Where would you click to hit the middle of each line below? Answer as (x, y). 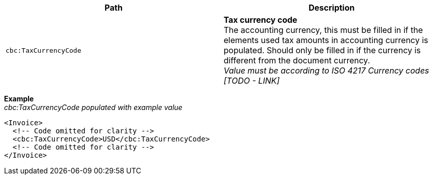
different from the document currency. (297, 60)
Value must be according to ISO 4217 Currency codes (327, 70)
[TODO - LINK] (252, 81)
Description (332, 8)
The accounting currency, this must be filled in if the (323, 30)
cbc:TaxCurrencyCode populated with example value (93, 107)
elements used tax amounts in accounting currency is (326, 40)
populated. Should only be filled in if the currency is (322, 50)
